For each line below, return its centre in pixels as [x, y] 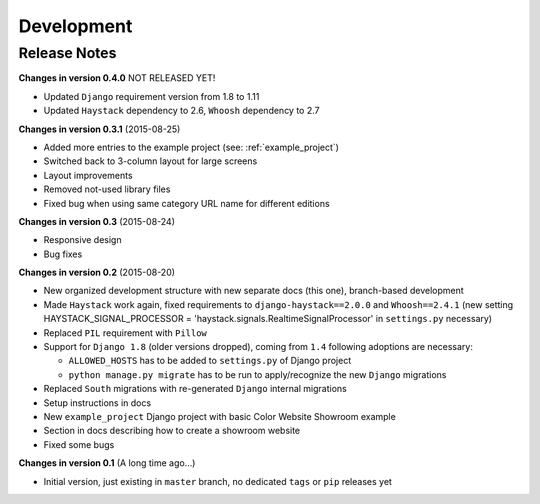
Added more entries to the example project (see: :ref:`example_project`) [191, 147]
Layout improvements [88, 175]
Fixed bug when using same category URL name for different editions [186, 203]
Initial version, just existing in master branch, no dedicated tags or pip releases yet [217, 481]
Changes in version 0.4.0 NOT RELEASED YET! [117, 78]
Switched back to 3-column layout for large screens [150, 161]
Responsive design [82, 240]
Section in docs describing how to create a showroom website [172, 431]
